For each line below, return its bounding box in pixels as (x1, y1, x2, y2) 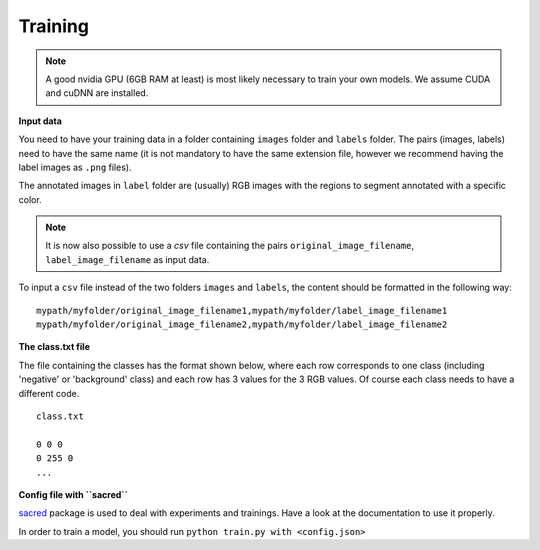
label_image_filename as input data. (45, 253, 210, 265)
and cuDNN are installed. (45, 87, 149, 99)
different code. (18, 387, 80, 399)
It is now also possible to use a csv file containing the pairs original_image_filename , (45, 240, 415, 252)
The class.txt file (18, 341, 90, 353)
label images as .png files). (18, 161, 132, 173)
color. (18, 193, 42, 205)
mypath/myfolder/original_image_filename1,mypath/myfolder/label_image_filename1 (36, 305, 448, 316)
